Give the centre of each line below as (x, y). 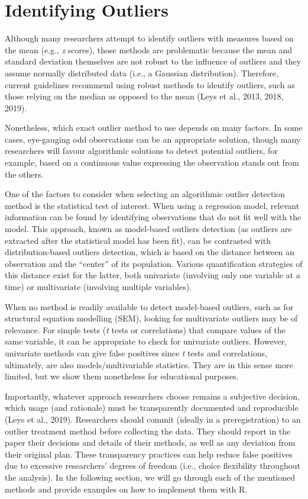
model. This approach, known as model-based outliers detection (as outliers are (148, 229)
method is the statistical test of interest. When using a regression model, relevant (152, 205)
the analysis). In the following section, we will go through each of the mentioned (150, 477)
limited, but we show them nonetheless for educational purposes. (122, 376)
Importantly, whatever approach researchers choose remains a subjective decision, (152, 396)
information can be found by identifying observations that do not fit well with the (153, 217)
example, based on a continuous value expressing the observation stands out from (152, 162)
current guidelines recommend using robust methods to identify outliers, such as (150, 84)
